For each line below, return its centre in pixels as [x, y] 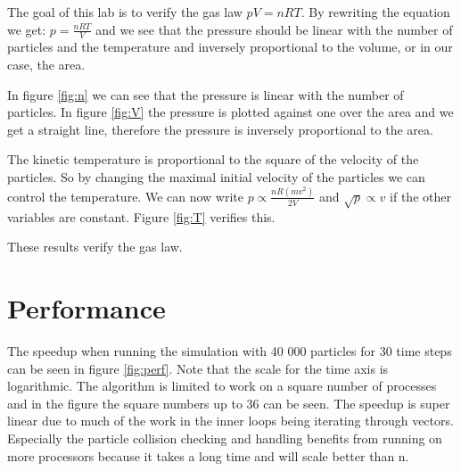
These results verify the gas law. [95, 247]
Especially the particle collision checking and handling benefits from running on [225, 438]
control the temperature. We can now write [125, 196]
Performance [86, 308]
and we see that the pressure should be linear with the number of [274, 29]
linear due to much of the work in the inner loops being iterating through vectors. [230, 421]
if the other [420, 196]
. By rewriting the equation [375, 12]
